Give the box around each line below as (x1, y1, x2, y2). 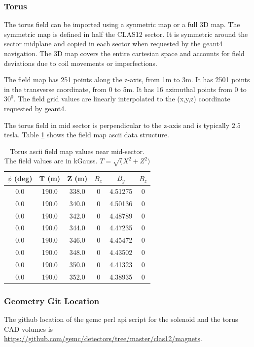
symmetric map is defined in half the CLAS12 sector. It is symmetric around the (4, 29, 248, 39)
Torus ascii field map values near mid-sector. (10, 146, 145, 156)
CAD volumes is (4, 323, 53, 334)
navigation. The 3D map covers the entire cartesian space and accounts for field (4, 48, 245, 58)
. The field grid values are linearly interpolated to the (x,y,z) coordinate (13, 94, 230, 104)
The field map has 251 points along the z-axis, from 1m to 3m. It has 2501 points (4, 74, 250, 85)
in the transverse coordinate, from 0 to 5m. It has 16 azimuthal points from (4, 84, 232, 94)
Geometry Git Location (4, 294, 100, 307)
